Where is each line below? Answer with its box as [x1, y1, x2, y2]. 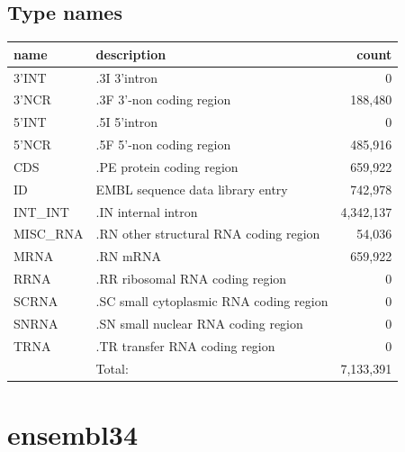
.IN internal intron [95, 202, 198, 221]
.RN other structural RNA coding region [95, 224, 320, 243]
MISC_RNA [13, 224, 84, 243]
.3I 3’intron [95, 68, 158, 86]
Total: [95, 358, 129, 377]
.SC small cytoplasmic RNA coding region [95, 291, 328, 310]
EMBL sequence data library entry [95, 179, 288, 198]
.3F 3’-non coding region [95, 90, 231, 109]
